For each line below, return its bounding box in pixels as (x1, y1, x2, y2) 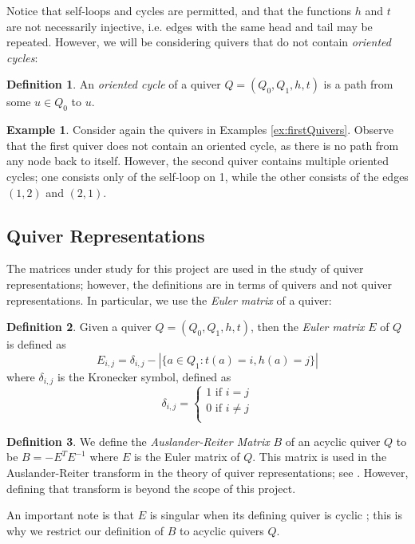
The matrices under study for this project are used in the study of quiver (6, 260, 364, 277)
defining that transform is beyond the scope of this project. (6, 479, 296, 496)
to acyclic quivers (179, 522, 264, 538)
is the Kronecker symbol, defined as (57, 368, 231, 384)
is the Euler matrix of (133, 448, 240, 465)
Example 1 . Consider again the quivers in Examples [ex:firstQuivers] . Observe (6, 121, 393, 138)
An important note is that (6, 507, 134, 523)
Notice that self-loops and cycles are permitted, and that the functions (6, 2, 352, 18)
